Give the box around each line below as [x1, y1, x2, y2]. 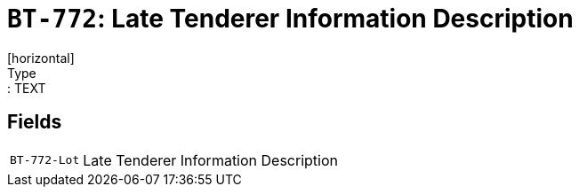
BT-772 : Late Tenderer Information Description [7, 4, 574, 34]
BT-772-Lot [10, 153, 80, 167]
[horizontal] [7, 50, 75, 66]
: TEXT [7, 80, 46, 96]
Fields [7, 111, 62, 134]
